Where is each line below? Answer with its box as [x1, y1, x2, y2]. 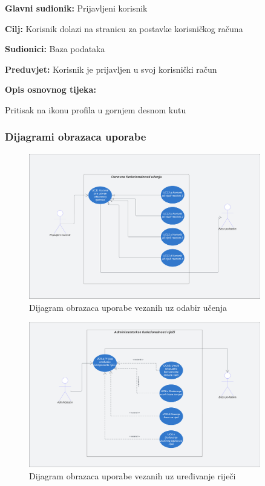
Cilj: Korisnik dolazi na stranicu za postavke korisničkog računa [5, 22, 243, 35]
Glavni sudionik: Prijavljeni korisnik [5, 2, 148, 14]
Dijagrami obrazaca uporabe [5, 129, 146, 144]
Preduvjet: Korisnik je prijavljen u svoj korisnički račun [5, 62, 217, 75]
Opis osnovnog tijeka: [5, 83, 96, 96]
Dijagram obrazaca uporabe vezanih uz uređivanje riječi [29, 469, 236, 482]
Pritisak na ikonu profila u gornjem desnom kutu [5, 103, 186, 116]
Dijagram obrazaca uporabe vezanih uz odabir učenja [29, 301, 227, 313]
